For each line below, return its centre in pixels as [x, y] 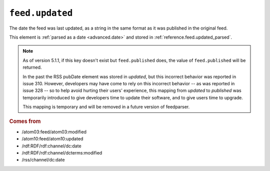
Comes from [25, 121]
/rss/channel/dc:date [43, 160]
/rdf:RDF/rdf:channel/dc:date [52, 146]
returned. [32, 67]
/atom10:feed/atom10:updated [52, 139]
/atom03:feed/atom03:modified [54, 132]
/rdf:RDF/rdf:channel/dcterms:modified [62, 152]
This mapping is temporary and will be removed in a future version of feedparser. [106, 107]
